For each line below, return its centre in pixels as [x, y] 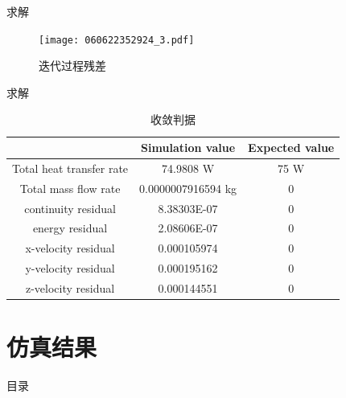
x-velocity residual [70, 248]
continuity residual [70, 208]
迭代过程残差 [72, 66]
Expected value [291, 148]
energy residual [70, 228]
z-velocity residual [70, 287]
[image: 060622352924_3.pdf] [117, 40]
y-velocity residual [70, 268]
